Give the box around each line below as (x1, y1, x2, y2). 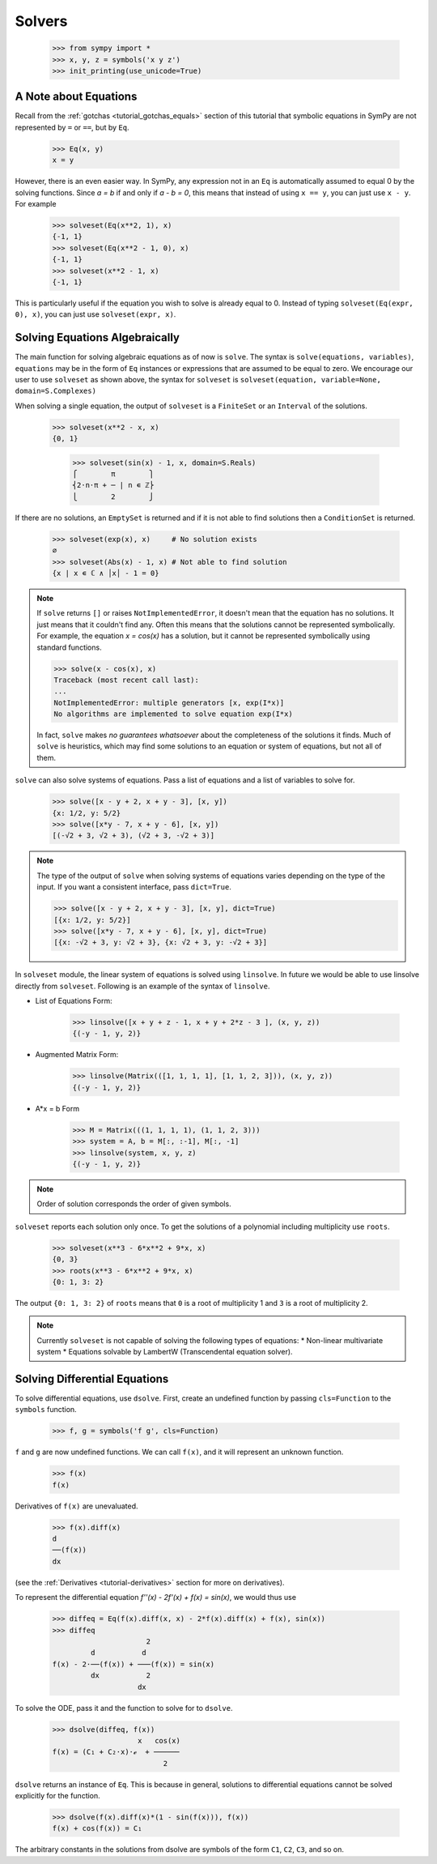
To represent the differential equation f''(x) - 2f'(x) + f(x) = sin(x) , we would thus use (15, 1593, 297, 1602)
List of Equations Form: (35, 996, 112, 1006)
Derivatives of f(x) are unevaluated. (15, 1501, 138, 1511)
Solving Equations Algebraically (15, 331, 180, 344)
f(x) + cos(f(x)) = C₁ (52, 1823, 142, 1833)
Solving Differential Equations (15, 1371, 169, 1385)
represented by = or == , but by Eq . (15, 122, 129, 132)
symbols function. (15, 1405, 77, 1414)
